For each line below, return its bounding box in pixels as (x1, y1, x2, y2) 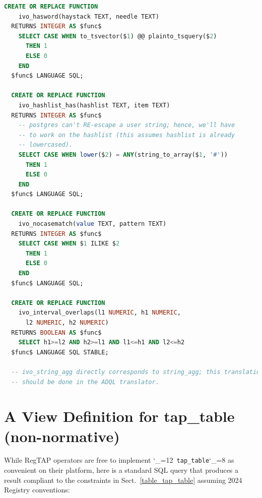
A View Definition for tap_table (4, 406, 235, 426)
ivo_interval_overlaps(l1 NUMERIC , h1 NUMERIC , (18, 309, 181, 317)
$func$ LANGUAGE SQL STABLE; (11, 348, 109, 356)
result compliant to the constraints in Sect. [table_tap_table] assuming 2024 (4, 474, 242, 485)
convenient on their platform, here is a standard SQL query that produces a (4, 465, 239, 475)
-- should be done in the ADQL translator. (11, 378, 159, 386)
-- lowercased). (18, 141, 73, 149)
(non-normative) (4, 425, 120, 446)
